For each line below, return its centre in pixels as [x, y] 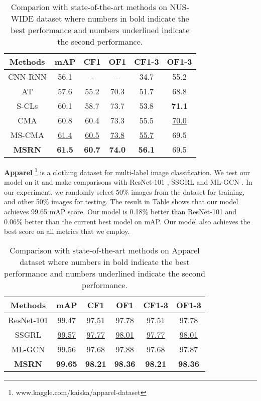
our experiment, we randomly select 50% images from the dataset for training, [124, 191]
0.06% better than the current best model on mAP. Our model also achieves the [127, 221]
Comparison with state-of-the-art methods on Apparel [105, 250]
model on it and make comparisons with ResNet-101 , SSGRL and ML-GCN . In [128, 182]
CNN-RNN [27, 77]
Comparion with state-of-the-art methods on [89, 7]
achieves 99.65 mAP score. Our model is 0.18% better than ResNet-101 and [120, 212]
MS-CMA [27, 135]
